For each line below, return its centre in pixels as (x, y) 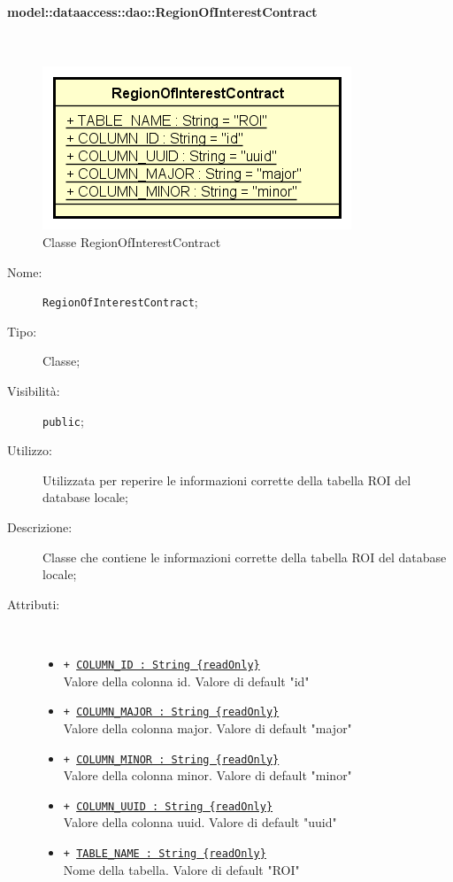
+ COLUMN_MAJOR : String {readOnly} (171, 712)
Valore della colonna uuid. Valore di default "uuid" (200, 822)
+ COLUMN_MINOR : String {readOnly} (171, 759)
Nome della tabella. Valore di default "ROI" (181, 869)
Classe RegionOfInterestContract (132, 241)
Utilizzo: (30, 450)
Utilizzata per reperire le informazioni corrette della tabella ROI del (227, 480)
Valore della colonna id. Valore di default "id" (186, 681)
